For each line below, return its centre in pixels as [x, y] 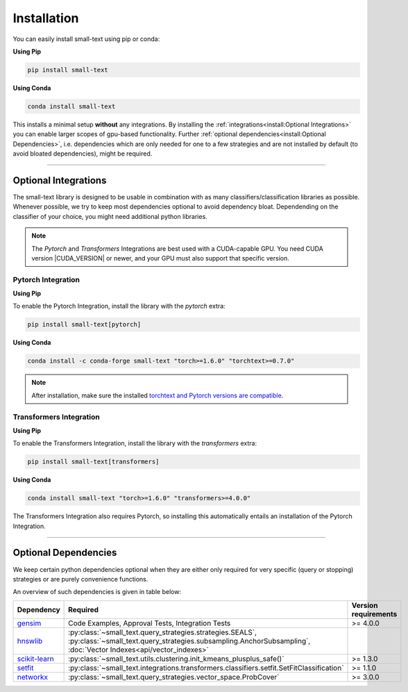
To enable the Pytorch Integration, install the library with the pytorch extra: [119, 306]
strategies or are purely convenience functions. [80, 579]
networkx [33, 677]
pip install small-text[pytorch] [84, 324]
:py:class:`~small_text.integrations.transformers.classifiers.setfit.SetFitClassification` [206, 668]
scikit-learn [36, 659]
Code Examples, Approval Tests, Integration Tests [150, 623]
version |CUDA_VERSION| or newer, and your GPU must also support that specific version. [160, 258]
